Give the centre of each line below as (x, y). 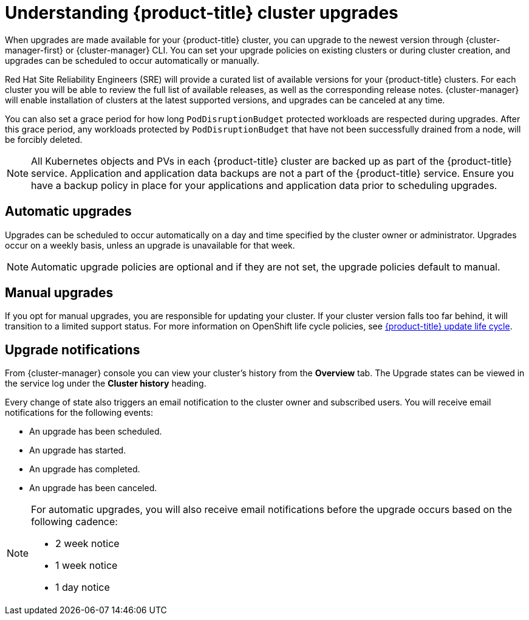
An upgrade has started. (78, 450)
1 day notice (83, 587)
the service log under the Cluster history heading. (106, 384)
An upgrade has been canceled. (93, 488)
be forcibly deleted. (44, 139)
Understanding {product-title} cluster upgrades (202, 13)
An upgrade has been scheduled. (96, 432)
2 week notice (87, 544)
